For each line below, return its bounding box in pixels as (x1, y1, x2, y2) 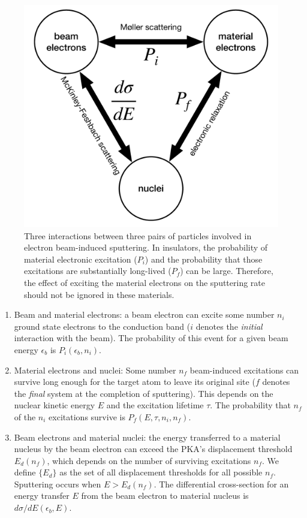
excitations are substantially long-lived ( (24, 264, 171, 277)
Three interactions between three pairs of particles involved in (24, 229, 252, 242)
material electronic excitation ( (24, 252, 137, 265)
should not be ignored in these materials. (24, 288, 174, 300)
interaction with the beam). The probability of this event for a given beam (14, 332, 288, 344)
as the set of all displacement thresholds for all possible (59, 466, 263, 478)
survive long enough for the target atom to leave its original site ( (14, 375, 255, 388)
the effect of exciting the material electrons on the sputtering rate (24, 276, 265, 288)
